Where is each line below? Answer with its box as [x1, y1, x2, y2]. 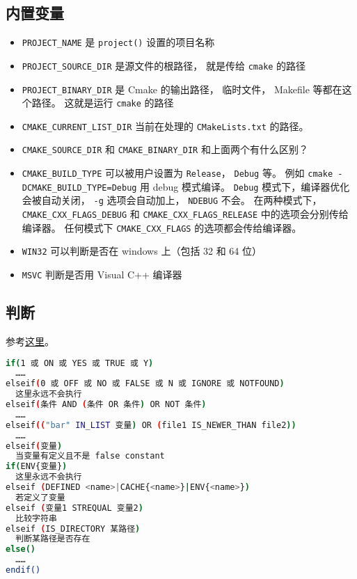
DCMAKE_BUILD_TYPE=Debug [22, 182, 137, 193]
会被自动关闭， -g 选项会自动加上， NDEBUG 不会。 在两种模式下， [22, 193, 322, 207]
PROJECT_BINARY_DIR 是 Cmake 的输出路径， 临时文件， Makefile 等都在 [22, 81, 342, 96]
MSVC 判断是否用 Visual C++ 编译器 [22, 267, 182, 282]
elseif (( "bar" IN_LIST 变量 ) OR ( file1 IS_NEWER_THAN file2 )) [6, 420, 296, 430]
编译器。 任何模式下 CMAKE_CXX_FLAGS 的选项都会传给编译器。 [22, 220, 302, 235]
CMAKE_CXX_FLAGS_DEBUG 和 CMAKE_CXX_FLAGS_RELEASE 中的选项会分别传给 [22, 207, 349, 221]
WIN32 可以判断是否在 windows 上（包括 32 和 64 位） [22, 244, 262, 258]
